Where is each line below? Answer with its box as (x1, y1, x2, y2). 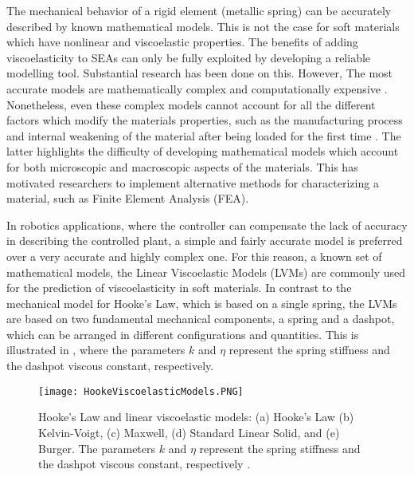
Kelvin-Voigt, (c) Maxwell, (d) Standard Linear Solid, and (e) (38, 424, 340, 440)
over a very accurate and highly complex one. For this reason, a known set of (6, 247, 382, 264)
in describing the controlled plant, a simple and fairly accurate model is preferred (6, 232, 403, 249)
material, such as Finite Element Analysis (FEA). (6, 190, 249, 207)
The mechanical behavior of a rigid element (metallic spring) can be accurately (6, 2, 392, 18)
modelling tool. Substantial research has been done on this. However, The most (6, 65, 393, 81)
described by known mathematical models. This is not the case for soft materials (6, 18, 400, 34)
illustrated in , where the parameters (6, 341, 186, 358)
